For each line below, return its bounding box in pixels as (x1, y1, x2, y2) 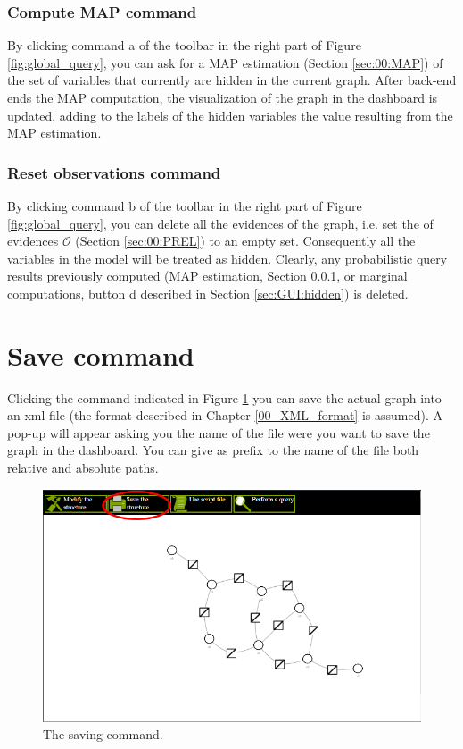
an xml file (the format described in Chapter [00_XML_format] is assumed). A (7, 406, 442, 425)
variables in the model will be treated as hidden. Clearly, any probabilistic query (7, 248, 448, 267)
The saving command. (43, 725, 163, 744)
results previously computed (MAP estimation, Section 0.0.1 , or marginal (7, 266, 408, 285)
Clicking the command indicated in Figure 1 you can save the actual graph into (7, 388, 442, 407)
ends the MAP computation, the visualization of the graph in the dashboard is (7, 88, 438, 106)
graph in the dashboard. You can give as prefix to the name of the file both (7, 441, 419, 459)
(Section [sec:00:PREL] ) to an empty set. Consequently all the (75, 231, 416, 250)
